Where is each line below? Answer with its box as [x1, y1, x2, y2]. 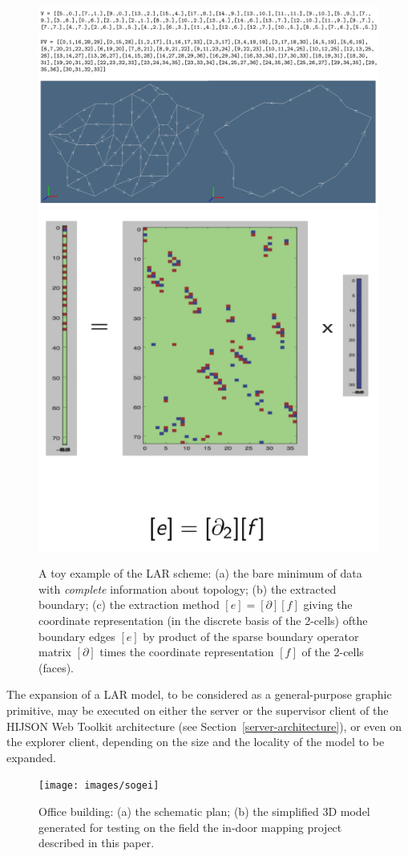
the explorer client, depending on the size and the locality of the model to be [6, 733, 385, 750]
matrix [38, 643, 71, 660]
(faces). [38, 659, 75, 675]
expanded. [6, 748, 56, 765]
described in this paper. [38, 834, 155, 851]
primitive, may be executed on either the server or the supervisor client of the [6, 702, 389, 719]
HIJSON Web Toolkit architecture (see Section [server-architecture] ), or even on [6, 717, 402, 734]
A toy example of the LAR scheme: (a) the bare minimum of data [38, 565, 362, 582]
